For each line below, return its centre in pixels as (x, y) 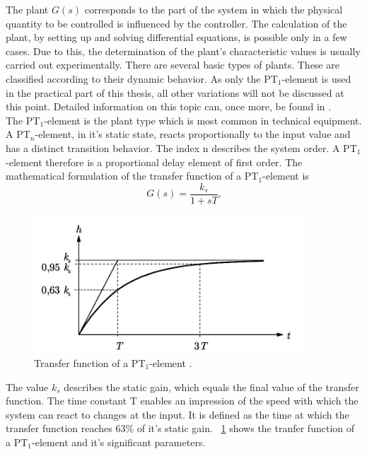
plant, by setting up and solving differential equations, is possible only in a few (176, 37)
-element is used (316, 78)
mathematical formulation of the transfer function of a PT (132, 176)
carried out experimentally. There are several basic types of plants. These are (173, 65)
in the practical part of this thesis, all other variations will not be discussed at (175, 92)
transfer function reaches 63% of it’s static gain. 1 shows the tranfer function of (180, 428)
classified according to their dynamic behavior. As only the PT (142, 78)
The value (27, 386)
